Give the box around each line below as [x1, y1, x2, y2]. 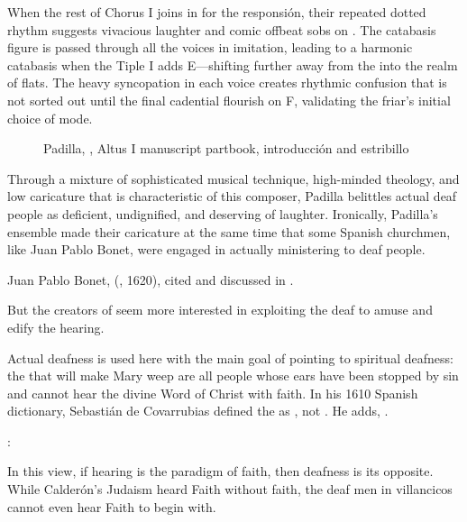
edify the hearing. [7, 317, 105, 336]
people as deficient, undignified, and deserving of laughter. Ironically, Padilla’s [7, 204, 438, 223]
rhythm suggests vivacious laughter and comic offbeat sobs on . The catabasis [7, 20, 436, 39]
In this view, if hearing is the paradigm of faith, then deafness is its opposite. [7, 462, 434, 481]
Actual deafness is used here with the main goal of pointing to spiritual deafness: [7, 348, 453, 367]
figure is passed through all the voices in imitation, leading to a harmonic [7, 38, 413, 57]
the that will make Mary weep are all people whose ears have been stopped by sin [7, 366, 459, 385]
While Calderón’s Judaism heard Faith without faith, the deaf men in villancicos [7, 480, 453, 499]
